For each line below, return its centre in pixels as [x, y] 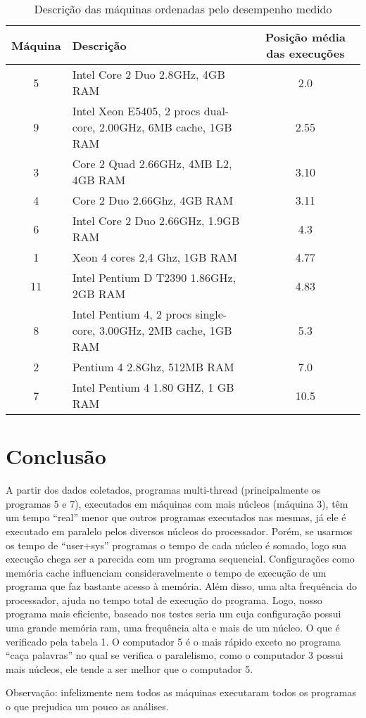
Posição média [305, 37]
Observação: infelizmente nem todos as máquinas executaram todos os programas [181, 692]
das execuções [305, 53]
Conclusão [56, 456]
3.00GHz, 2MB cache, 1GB [165, 330]
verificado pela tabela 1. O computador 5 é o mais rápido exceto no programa [173, 641]
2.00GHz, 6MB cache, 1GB [165, 127]
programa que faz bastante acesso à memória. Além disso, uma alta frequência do [182, 586]
